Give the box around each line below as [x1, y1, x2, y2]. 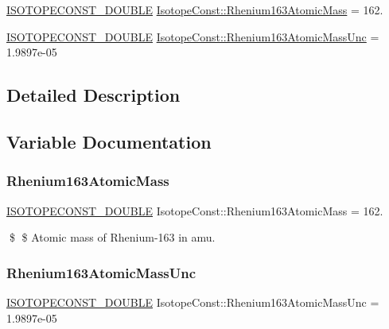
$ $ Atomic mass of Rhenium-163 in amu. [9, 229, 216, 246]
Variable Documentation [6, 129, 212, 153]
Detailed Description [6, 83, 181, 107]
